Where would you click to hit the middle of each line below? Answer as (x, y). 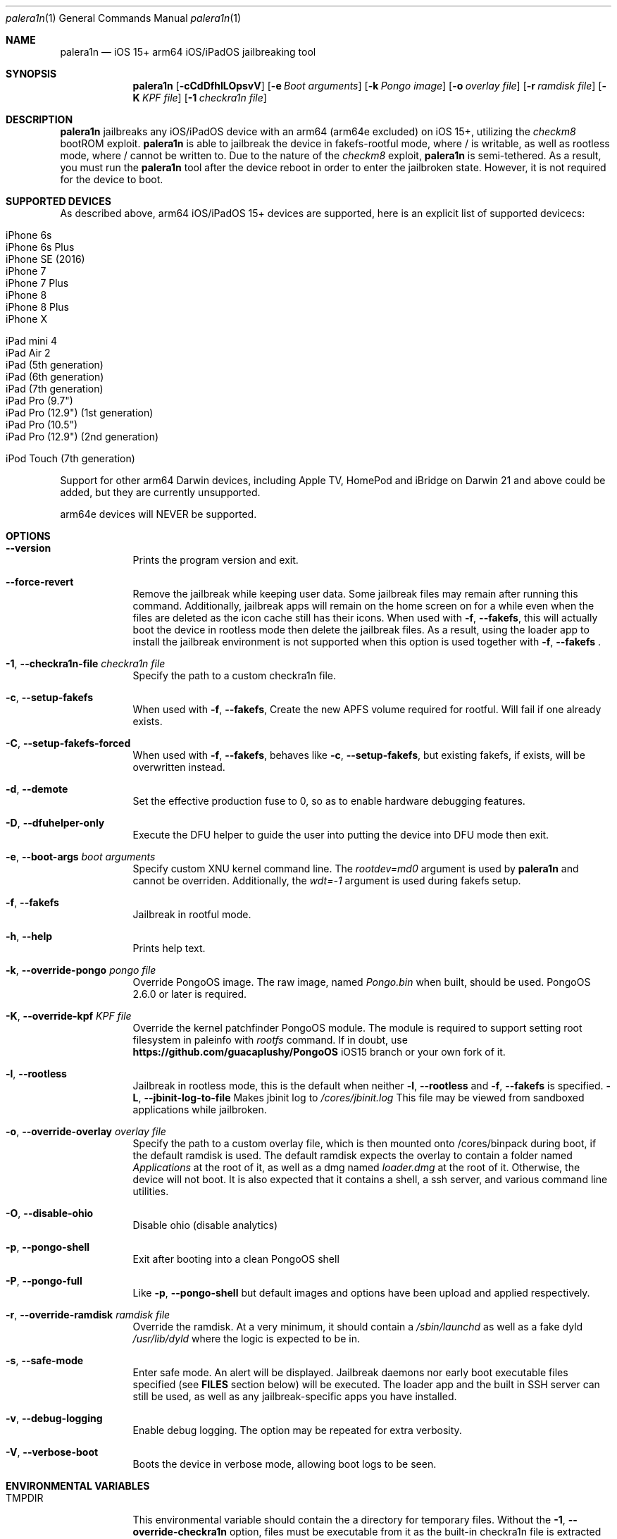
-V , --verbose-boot (52, 1452)
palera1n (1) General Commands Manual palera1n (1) (124, 18)
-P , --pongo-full (44, 1281)
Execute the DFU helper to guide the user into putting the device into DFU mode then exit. (341, 835)
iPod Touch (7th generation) (70, 458)
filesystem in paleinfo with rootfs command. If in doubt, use (270, 1040)
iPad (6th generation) (55, 377)
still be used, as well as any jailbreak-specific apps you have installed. (295, 1396)
